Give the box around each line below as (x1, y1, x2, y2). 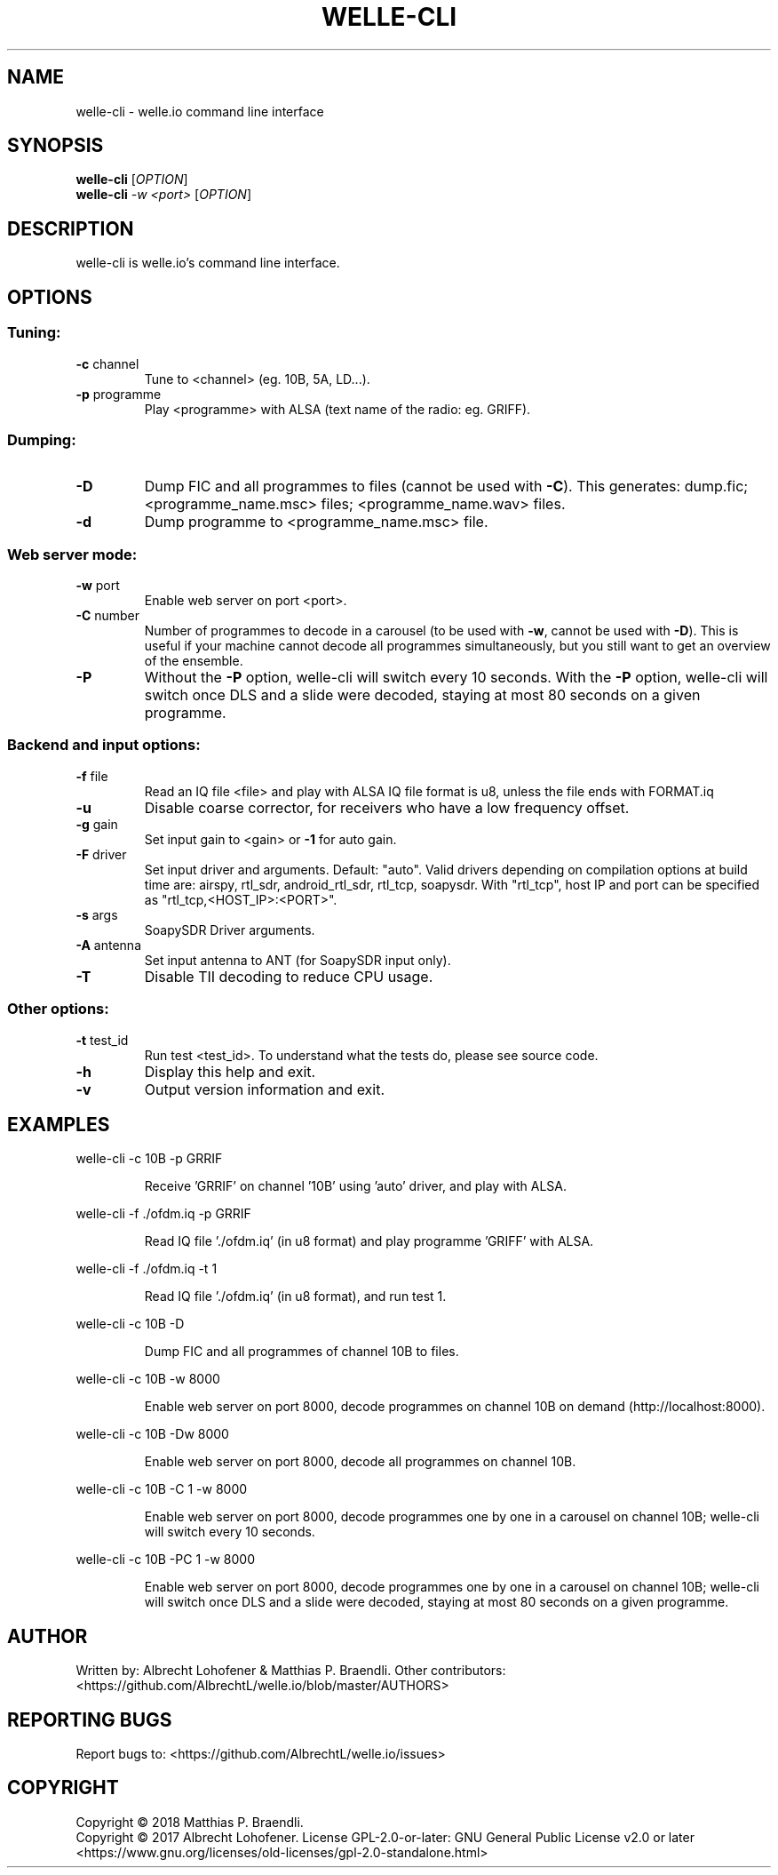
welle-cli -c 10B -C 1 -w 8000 (75, 1481, 248, 1497)
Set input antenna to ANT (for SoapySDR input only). (144, 952, 451, 968)
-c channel (75, 355, 139, 371)
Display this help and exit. (144, 1062, 316, 1081)
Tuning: (7, 323, 61, 342)
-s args (75, 906, 118, 922)
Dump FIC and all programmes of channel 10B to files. (144, 1344, 459, 1360)
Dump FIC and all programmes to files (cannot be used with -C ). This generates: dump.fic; (144, 477, 749, 496)
